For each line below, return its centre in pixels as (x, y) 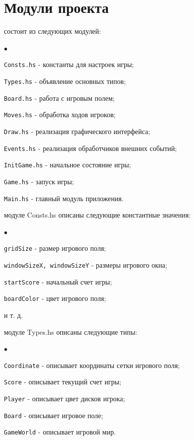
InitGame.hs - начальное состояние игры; (68, 165)
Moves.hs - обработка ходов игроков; (60, 114)
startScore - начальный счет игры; (58, 281)
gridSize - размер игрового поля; (55, 248)
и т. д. (13, 315)
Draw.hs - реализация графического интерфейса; (77, 131)
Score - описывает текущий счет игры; (63, 382)
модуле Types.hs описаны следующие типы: (71, 331)
